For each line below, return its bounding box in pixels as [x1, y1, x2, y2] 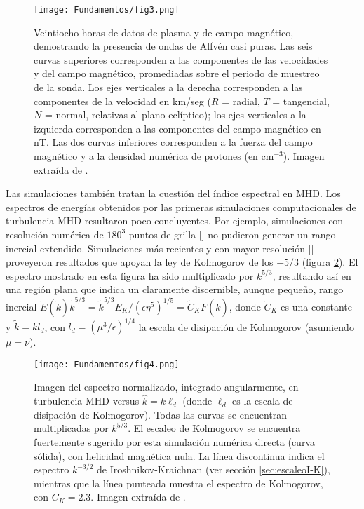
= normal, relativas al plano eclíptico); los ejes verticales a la [44, 107, 306, 122]
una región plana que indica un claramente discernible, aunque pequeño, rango [6, 282, 344, 297]
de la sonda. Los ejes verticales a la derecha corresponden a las [34, 80, 303, 95]
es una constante [281, 299, 352, 313]
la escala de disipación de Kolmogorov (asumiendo [138, 319, 354, 334]
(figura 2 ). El [302, 254, 358, 269]
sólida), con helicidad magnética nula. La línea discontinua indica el [34, 448, 325, 463]
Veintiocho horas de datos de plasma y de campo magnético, [34, 25, 294, 39]
